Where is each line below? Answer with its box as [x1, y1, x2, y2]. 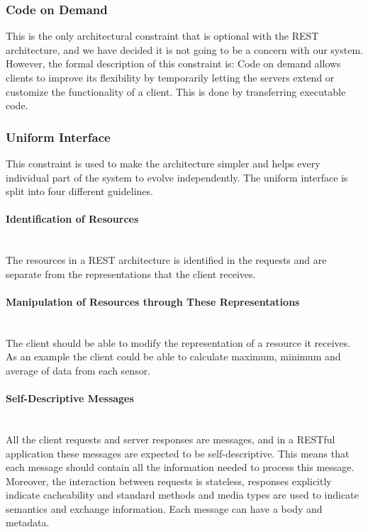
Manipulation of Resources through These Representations [6, 294, 300, 309]
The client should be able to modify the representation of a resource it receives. [6, 335, 351, 350]
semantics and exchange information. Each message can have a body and [6, 501, 323, 516]
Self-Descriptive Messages [6, 391, 134, 406]
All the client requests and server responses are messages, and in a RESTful [6, 431, 335, 446]
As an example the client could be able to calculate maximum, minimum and [6, 349, 341, 364]
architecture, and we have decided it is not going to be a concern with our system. [6, 42, 363, 57]
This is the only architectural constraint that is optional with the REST [6, 28, 319, 43]
